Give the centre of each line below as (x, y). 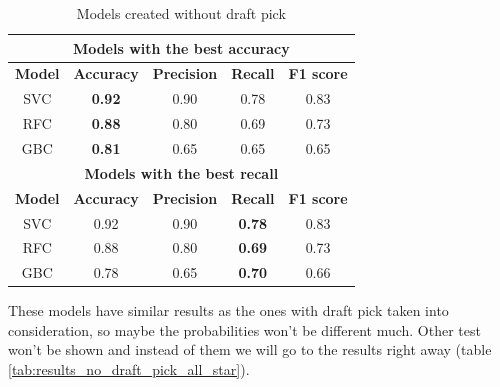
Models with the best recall (181, 172)
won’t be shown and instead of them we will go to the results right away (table (250, 349)
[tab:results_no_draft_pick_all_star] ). (129, 369)
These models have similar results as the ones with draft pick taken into (228, 310)
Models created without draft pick (181, 13)
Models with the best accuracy (181, 47)
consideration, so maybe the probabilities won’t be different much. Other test (244, 329)
